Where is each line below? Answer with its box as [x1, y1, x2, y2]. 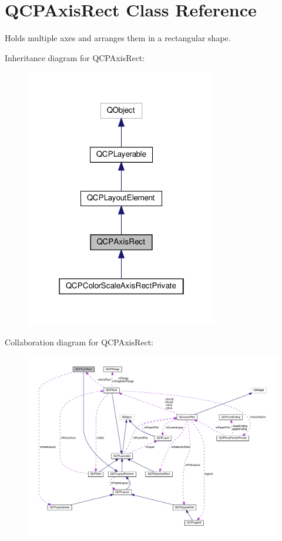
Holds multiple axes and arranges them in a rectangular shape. [5, 32, 231, 44]
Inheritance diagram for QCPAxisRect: [5, 51, 145, 63]
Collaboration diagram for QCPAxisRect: [5, 335, 154, 348]
